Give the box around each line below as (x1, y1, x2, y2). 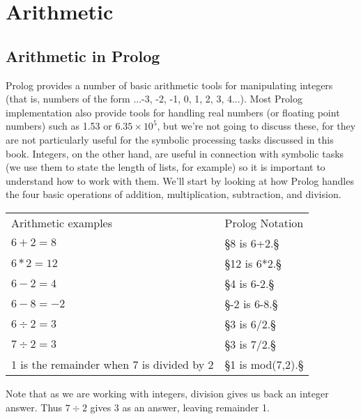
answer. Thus (6, 399, 63, 414)
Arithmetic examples (11, 214, 113, 231)
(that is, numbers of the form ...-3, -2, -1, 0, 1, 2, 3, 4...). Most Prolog (6, 91, 302, 106)
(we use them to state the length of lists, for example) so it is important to (6, 160, 325, 174)
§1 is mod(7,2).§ (224, 356, 304, 372)
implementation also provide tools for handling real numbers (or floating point (6, 105, 340, 119)
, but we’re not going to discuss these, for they (157, 119, 356, 133)
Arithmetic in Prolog (6, 45, 160, 66)
